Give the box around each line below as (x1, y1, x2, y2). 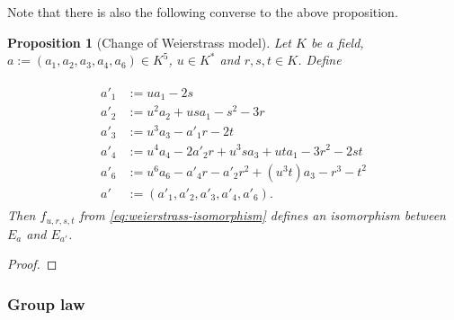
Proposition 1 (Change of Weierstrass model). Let (7, 32, 291, 51)
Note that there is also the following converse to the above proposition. (7, 3, 398, 21)
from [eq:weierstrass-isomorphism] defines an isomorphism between (79, 206, 446, 225)
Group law (7, 292, 85, 315)
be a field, (310, 32, 364, 51)
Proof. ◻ (7, 254, 58, 273)
